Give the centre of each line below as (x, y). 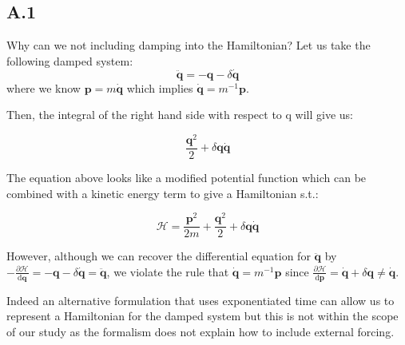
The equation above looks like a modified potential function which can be (187, 177)
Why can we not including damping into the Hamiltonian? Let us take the (189, 45)
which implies (160, 87)
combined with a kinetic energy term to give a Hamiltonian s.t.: (163, 193)
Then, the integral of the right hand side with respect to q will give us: (180, 115)
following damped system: (70, 60)
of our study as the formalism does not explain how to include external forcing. (201, 331)
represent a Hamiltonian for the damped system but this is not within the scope (202, 316)
